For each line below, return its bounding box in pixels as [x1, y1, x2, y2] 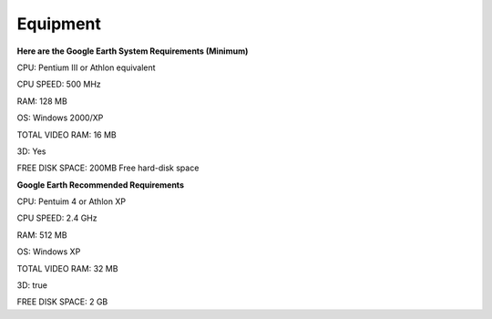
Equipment [16, 14, 102, 34]
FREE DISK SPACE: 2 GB [16, 296, 108, 307]
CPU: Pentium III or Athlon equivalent [16, 62, 156, 73]
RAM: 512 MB [16, 229, 67, 241]
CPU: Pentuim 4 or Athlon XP [16, 196, 127, 207]
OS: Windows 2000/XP [16, 112, 104, 123]
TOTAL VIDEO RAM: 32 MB [16, 262, 118, 273]
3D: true [16, 280, 48, 291]
